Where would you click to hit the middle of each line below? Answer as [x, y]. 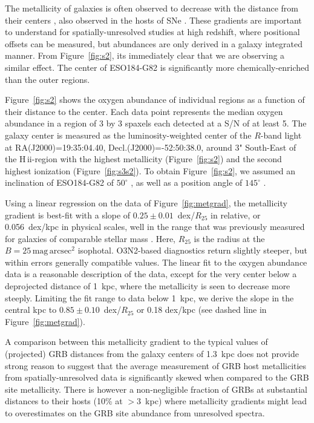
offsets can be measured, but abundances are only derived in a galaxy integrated [154, 43]
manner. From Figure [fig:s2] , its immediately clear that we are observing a [145, 55]
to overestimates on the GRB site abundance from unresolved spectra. [135, 413]
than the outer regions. [47, 79]
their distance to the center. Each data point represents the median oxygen [144, 111]
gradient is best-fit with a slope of [68, 215]
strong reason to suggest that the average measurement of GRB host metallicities [156, 365]
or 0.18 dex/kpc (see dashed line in [202, 310]
